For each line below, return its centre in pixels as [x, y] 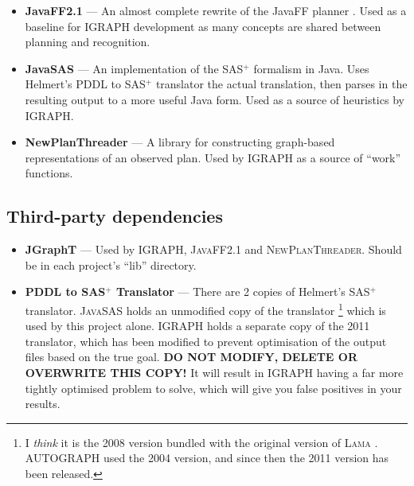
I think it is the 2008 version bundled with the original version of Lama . [201, 442]
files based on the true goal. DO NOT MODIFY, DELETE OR [191, 357]
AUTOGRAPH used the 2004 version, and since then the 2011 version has [207, 458]
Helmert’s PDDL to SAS [85, 84]
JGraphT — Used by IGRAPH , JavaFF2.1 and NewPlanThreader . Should [213, 249]
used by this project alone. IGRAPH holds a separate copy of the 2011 [197, 326]
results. [43, 404]
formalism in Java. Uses [311, 68]
